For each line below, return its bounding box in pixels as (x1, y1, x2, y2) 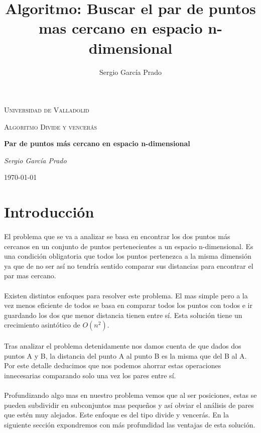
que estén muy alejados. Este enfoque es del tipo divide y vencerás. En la (4, 409, 229, 420)
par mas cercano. (4, 270, 56, 281)
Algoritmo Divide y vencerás (4, 121, 97, 132)
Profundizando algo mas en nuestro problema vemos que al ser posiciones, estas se (4, 389, 257, 400)
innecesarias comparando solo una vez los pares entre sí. (4, 370, 176, 380)
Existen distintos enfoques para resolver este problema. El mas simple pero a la (4, 290, 248, 300)
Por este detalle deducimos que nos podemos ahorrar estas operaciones (4, 360, 221, 371)
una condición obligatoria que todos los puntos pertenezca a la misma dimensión (4, 251, 251, 261)
